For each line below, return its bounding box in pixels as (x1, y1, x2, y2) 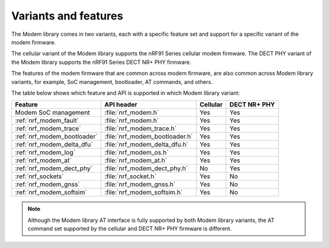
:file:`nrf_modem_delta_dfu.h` (104, 140, 189, 149)
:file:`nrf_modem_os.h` (104, 148, 169, 157)
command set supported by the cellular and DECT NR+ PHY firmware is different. (27, 225, 232, 232)
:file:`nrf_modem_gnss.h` (104, 180, 176, 188)
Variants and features (11, 9, 124, 22)
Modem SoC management (15, 108, 91, 117)
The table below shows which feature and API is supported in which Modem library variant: (11, 89, 240, 97)
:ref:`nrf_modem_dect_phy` (15, 164, 93, 173)
